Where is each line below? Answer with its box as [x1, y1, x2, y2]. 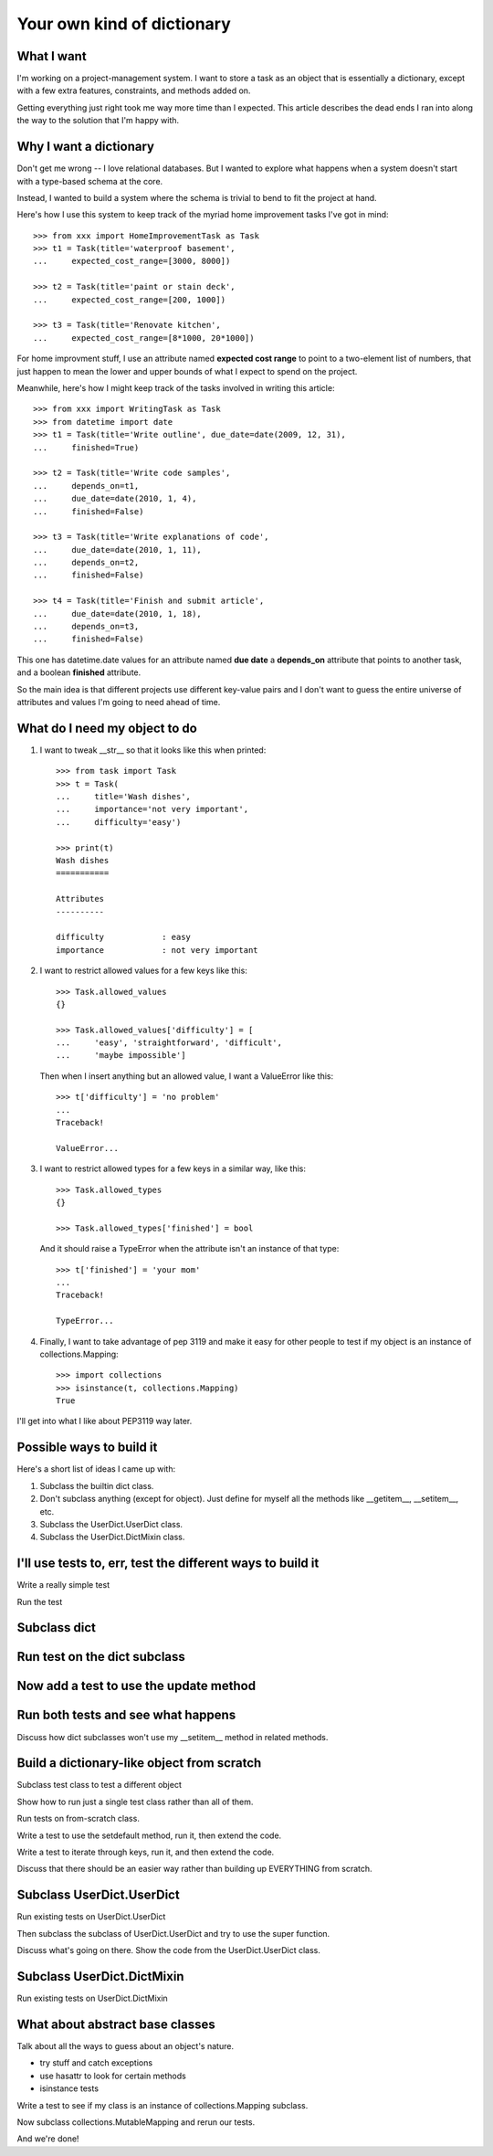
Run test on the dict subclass [16, 1649, 186, 1665]
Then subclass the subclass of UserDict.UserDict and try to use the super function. [16, 1928, 330, 1939]
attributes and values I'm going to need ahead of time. [16, 696, 221, 707]
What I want [16, 48, 87, 64]
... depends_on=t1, [33, 481, 140, 491]
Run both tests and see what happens [16, 1707, 236, 1723]
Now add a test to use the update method [16, 1678, 256, 1694]
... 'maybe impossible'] [56, 1051, 186, 1061]
